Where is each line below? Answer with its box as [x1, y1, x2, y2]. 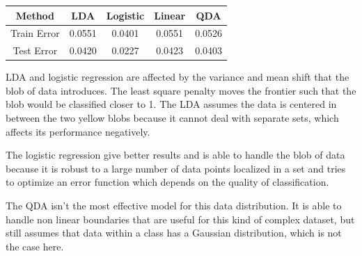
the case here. [6, 239, 64, 253]
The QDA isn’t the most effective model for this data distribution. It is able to [6, 198, 342, 213]
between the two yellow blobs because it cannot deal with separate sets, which [6, 111, 339, 125]
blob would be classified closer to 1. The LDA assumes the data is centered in [6, 97, 337, 111]
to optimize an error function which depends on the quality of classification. [6, 175, 329, 189]
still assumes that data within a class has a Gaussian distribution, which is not [6, 225, 342, 240]
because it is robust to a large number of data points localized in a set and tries [6, 161, 346, 175]
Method [15, 8, 55, 22]
